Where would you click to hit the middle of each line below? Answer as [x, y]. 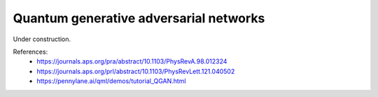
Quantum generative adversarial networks [139, 18]
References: [30, 52]
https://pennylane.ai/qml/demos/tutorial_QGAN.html [111, 81]
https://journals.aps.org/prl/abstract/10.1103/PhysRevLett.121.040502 [136, 71]
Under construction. [42, 39]
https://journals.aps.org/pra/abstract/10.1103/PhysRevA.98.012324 [132, 61]
